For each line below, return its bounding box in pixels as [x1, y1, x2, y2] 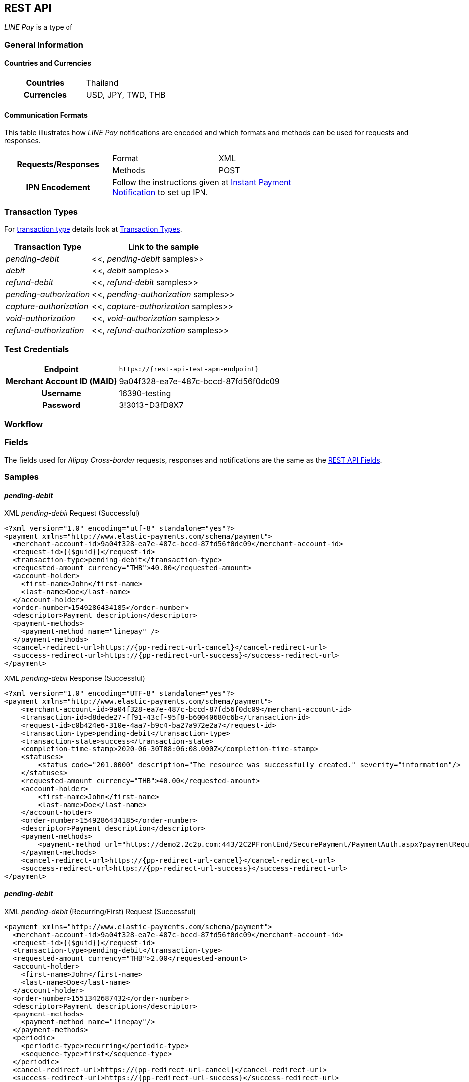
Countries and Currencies [4, 59, 92, 68]
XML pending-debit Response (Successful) [4, 674, 145, 683]
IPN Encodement [26, 182, 90, 193]
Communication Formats [4, 110, 88, 119]
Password [42, 400, 81, 410]
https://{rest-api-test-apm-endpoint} [119, 365, 259, 373]
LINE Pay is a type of [4, 23, 73, 32]
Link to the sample [128, 241, 199, 252]
